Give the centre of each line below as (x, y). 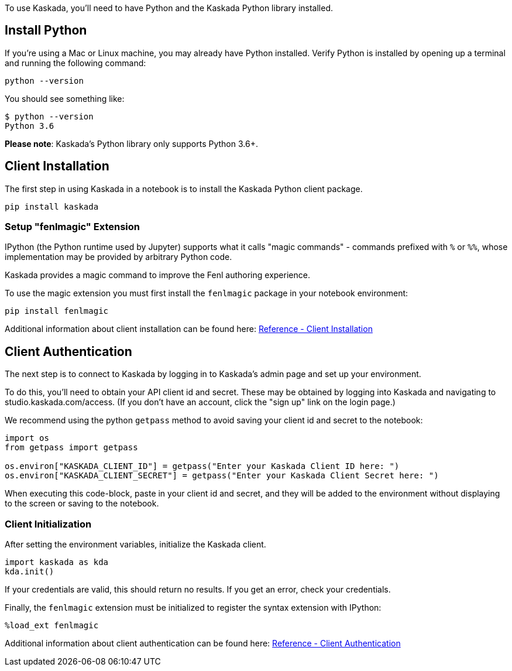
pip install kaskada (52, 206)
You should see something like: (65, 98)
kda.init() (30, 572)
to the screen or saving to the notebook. (82, 504)
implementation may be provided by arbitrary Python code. (118, 257)
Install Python (46, 30)
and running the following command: (75, 63)
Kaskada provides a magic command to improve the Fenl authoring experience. (157, 275)
